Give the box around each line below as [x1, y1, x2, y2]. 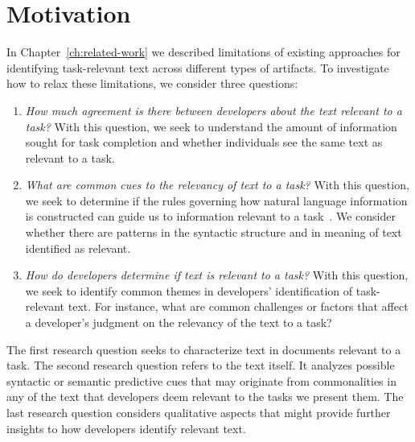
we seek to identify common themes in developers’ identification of [25, 282, 353, 299]
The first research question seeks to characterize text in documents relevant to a [6, 341, 401, 357]
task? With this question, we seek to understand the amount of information [25, 118, 397, 134]
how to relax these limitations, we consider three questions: [6, 75, 298, 92]
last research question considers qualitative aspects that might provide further [6, 404, 391, 420]
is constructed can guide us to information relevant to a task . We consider [25, 208, 396, 225]
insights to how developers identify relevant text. [6, 419, 246, 436]
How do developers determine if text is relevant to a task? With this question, [25, 266, 409, 283]
